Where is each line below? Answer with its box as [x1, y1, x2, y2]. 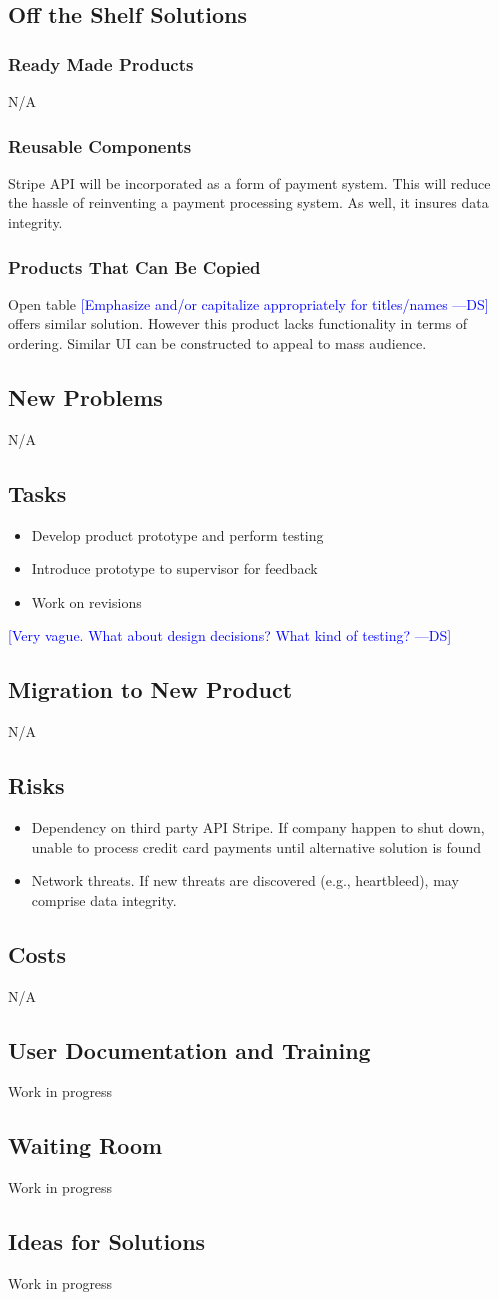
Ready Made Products [8, 51, 194, 76]
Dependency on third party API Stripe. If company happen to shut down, [31, 816, 485, 837]
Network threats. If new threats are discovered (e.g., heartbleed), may [31, 870, 459, 891]
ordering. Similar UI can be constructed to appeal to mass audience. [8, 333, 427, 353]
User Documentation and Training [8, 1034, 371, 1065]
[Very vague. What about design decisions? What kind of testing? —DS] [8, 625, 452, 646]
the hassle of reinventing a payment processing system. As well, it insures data [8, 192, 489, 213]
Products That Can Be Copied [8, 254, 261, 279]
